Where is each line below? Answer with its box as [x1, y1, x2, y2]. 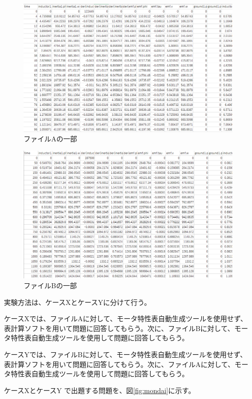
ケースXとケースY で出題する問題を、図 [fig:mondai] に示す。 [4, 385, 195, 395]
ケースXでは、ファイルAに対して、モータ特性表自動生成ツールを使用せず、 [4, 313, 248, 324]
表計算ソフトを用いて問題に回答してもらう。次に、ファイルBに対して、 [4, 323, 234, 333]
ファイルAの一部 [24, 133, 77, 144]
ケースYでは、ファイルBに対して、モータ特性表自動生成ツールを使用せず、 [4, 349, 247, 359]
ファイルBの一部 [24, 280, 77, 290]
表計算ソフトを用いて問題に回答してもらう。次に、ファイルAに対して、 [4, 359, 235, 369]
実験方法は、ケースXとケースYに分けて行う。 [4, 297, 151, 307]
